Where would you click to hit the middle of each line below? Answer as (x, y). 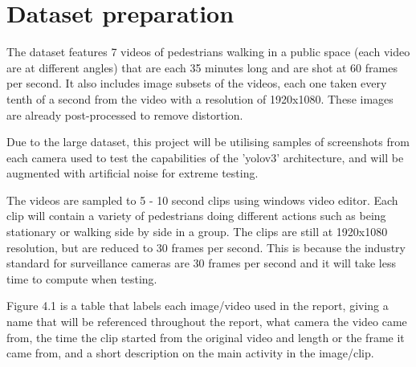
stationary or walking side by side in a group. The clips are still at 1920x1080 (197, 232)
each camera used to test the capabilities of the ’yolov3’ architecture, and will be (205, 157)
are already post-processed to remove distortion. (125, 114)
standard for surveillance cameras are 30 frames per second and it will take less (201, 263)
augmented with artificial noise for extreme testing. (133, 173)
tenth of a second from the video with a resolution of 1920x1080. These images (200, 98)
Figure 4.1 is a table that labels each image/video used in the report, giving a (198, 306)
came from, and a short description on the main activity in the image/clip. (190, 353)
